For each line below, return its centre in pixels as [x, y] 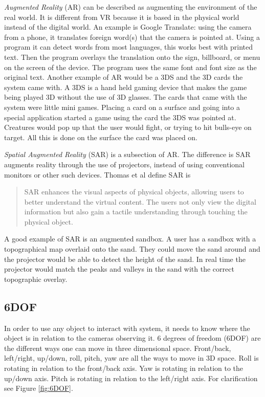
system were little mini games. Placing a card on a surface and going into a [122, 107]
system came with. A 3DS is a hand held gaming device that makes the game [126, 87]
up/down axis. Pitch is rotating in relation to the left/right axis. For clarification [131, 378]
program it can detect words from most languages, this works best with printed [129, 47]
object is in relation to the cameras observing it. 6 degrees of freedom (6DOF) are [132, 338]
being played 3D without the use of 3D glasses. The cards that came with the [126, 97]
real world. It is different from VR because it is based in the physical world [122, 17]
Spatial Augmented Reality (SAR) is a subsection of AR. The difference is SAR [127, 154]
